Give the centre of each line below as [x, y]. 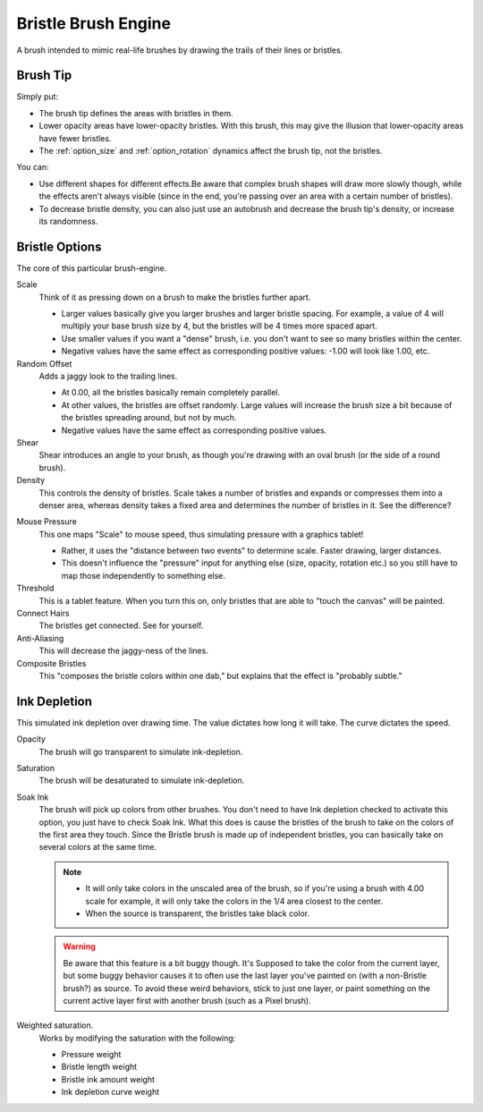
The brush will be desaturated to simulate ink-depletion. [142, 781]
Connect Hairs [43, 614]
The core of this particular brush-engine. [92, 267]
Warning [79, 946]
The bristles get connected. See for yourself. [121, 625]
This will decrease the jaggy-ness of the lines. [124, 651]
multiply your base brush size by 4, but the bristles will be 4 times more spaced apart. [219, 326]
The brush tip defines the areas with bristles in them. [136, 113]
